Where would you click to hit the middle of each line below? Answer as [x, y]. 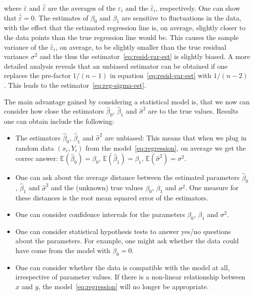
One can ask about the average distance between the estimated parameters [127, 177]
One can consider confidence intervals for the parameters [100, 214]
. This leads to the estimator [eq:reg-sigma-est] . [75, 85]
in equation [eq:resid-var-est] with [161, 75]
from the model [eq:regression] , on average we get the [166, 147]
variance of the [26, 47]
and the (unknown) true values [97, 187]
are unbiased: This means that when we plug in [176, 137]
